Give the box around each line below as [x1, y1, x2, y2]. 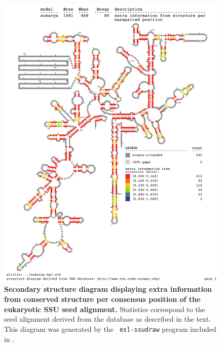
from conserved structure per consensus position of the [4, 294, 201, 304]
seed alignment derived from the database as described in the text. [4, 314, 211, 324]
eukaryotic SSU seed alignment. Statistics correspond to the [4, 303, 205, 314]
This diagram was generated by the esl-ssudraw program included [4, 323, 216, 334]
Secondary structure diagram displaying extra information [4, 284, 212, 294]
